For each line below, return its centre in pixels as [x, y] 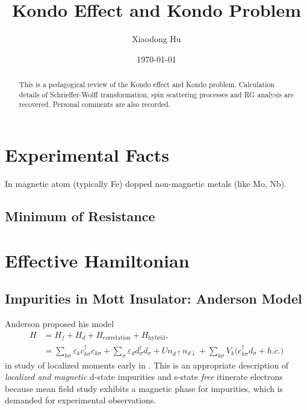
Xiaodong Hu [157, 39]
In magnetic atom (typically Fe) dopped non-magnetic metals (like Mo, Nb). [146, 184]
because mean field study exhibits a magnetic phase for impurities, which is [144, 388]
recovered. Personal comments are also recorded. [95, 104]
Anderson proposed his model [60, 323]
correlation [117, 338]
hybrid [157, 338]
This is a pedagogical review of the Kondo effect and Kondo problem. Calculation [147, 84]
